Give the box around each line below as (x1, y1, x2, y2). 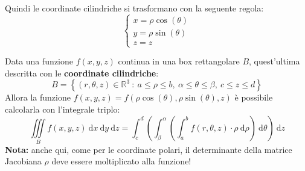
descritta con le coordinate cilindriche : (5, 66, 159, 79)
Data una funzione (5, 55, 73, 67)
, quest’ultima (249, 55, 300, 67)
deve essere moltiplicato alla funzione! (51, 155, 191, 167)
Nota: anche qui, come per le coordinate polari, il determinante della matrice (5, 143, 292, 155)
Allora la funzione (5, 91, 71, 104)
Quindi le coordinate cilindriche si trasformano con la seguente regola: (5, 2, 264, 14)
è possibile (234, 91, 273, 104)
